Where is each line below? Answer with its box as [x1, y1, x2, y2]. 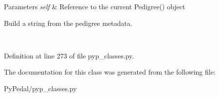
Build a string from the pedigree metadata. [4, 18, 132, 28]
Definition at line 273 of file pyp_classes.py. [4, 50, 134, 60]
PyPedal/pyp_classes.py [4, 83, 77, 93]
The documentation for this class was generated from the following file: [4, 67, 216, 77]
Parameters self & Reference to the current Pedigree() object [4, 1, 185, 11]
